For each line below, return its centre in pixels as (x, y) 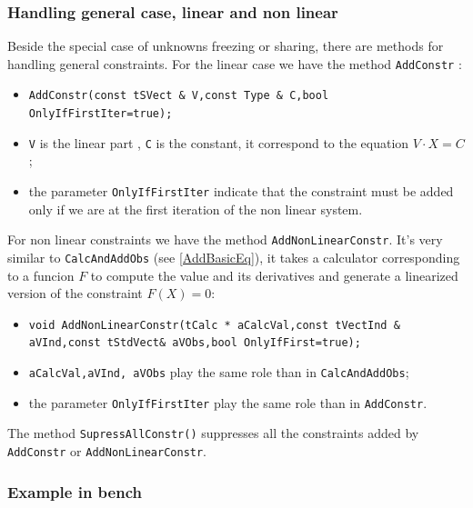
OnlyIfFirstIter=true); (101, 114)
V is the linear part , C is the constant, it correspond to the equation (219, 142)
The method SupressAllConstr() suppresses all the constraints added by (213, 433)
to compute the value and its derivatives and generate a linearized (274, 275)
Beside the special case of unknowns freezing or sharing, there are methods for (226, 46)
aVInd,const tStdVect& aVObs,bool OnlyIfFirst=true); (195, 343)
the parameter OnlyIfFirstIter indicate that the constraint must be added (241, 191)
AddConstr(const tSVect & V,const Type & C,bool (179, 96)
